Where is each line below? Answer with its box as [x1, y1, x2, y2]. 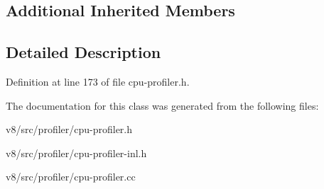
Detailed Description [6, 41, 161, 63]
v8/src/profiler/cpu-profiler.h [6, 122, 133, 137]
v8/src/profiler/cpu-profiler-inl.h [6, 145, 147, 160]
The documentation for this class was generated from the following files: [6, 98, 319, 113]
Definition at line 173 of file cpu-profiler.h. [6, 74, 190, 88]
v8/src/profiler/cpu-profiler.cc [6, 169, 136, 184]
